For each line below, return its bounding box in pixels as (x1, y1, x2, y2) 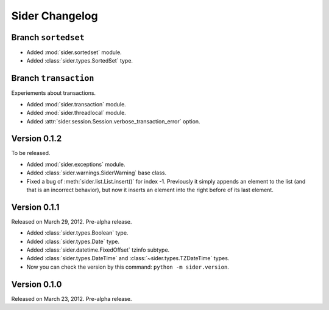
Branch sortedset (11, 32, 85, 43)
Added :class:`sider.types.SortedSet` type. (26, 57, 133, 64)
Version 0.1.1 (11, 202, 60, 212)
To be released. (11, 150, 51, 157)
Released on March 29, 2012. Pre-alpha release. (11, 218, 132, 225)
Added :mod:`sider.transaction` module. (26, 100, 126, 108)
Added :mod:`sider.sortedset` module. (26, 49, 122, 56)
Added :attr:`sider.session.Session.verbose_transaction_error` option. (26, 117, 200, 125)
